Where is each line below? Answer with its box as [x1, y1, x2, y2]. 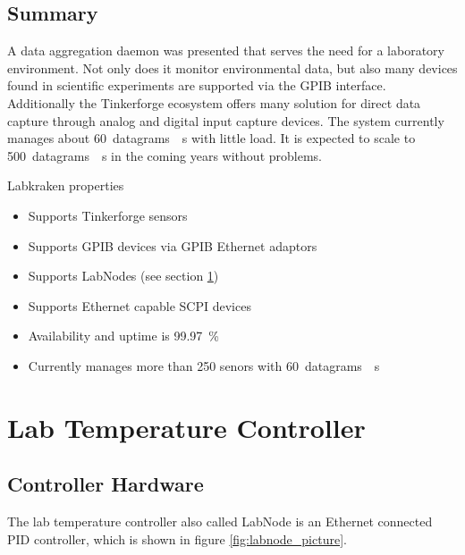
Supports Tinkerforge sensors [28, 206, 188, 224]
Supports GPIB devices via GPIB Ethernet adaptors [28, 236, 317, 255]
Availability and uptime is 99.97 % [28, 326, 220, 345]
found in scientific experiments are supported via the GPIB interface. [7, 76, 386, 95]
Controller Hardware [7, 470, 204, 498]
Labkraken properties [7, 176, 124, 195]
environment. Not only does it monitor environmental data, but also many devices [7, 58, 458, 77]
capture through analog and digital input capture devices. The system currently [7, 111, 444, 130]
